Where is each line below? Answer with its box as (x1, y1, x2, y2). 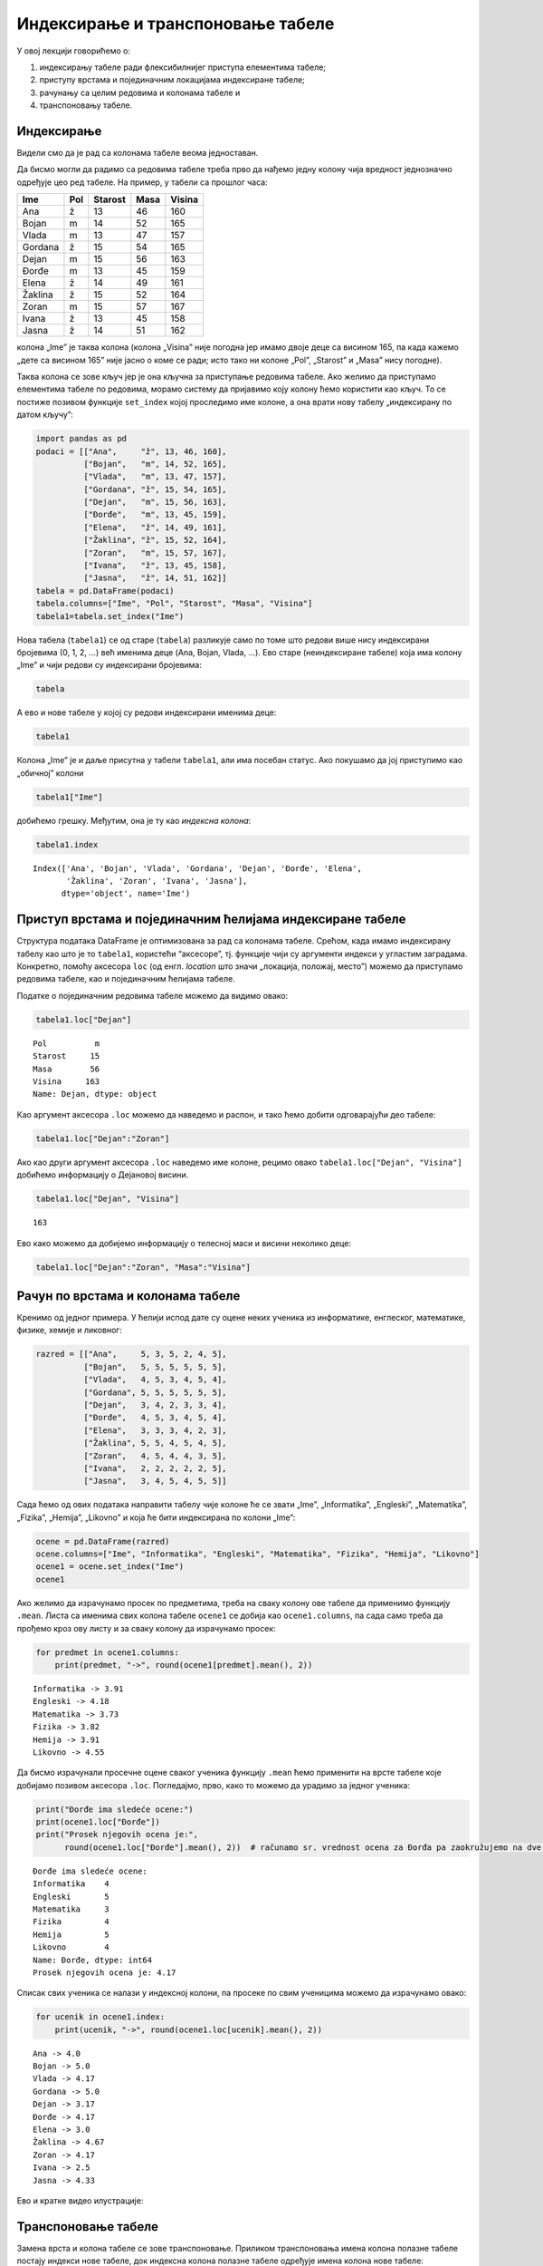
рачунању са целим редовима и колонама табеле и (39, 87, 241, 98)
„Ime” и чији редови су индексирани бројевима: (16, 660, 203, 671)
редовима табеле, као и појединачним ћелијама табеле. (16, 973, 235, 984)
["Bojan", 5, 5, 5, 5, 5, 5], (82, 1361, 227, 1372)
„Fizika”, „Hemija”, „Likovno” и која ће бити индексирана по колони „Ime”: (16, 1512, 296, 1523)
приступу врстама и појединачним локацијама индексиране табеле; (39, 74, 305, 85)
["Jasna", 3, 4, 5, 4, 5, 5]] (82, 1476, 227, 1486)
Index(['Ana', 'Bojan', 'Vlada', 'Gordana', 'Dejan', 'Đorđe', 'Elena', (33, 863, 362, 874)
